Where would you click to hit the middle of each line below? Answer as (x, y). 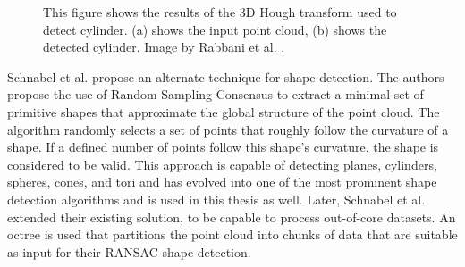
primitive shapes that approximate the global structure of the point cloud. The (224, 111)
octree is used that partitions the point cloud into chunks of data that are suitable (232, 234)
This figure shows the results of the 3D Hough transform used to (220, 12)
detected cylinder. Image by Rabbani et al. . (164, 47)
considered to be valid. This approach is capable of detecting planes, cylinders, (222, 164)
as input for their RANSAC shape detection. (129, 251)
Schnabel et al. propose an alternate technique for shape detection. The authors (226, 76)
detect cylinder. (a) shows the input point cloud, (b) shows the (215, 29)
